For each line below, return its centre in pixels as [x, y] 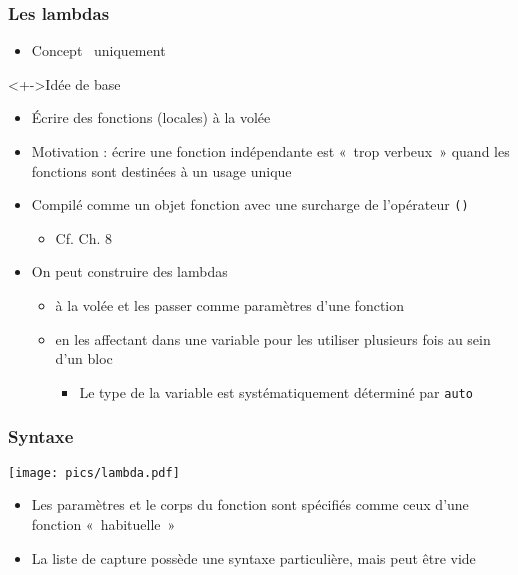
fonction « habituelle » [103, 523]
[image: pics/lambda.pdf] [94, 472]
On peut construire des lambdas [129, 271]
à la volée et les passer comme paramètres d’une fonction [230, 305]
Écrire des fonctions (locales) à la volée [151, 117]
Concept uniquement [98, 50]
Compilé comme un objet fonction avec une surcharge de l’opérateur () [250, 204]
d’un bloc [84, 358]
